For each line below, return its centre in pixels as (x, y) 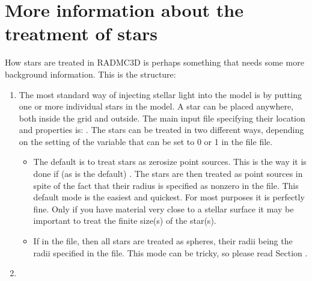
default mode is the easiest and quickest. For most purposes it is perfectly (169, 197)
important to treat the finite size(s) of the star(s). (125, 221)
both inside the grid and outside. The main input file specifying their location (162, 118)
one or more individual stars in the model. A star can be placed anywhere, (156, 106)
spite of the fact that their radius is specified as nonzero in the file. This (166, 185)
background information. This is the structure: (90, 74)
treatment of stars (81, 33)
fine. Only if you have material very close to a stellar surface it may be (164, 208)
